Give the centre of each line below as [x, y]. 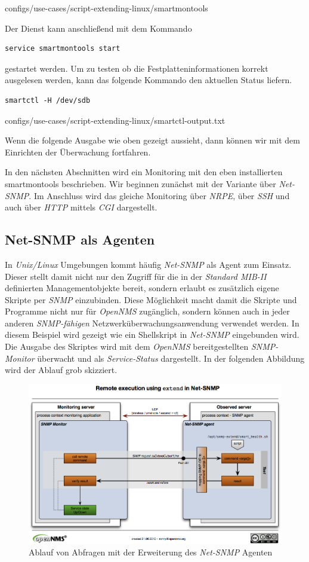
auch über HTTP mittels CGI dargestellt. [81, 207]
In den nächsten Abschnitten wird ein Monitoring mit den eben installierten [144, 172]
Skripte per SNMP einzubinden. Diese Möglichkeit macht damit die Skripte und [151, 299]
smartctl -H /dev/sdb [48, 100]
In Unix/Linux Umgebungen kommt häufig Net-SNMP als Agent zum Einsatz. [148, 264]
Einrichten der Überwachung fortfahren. [78, 152]
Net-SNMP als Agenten [80, 239]
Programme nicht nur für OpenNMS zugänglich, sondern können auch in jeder [147, 311]
